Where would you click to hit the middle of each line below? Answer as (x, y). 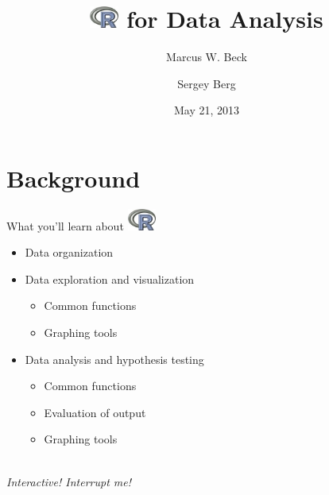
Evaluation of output (95, 412)
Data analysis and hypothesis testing (114, 359)
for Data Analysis (225, 19)
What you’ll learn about (65, 225)
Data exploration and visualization (110, 278)
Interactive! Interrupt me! (69, 481)
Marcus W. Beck (207, 57)
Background (74, 178)
